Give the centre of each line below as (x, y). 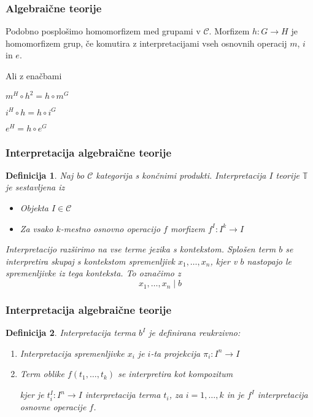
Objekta (34, 208)
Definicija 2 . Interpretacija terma (71, 333)
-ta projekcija (176, 353)
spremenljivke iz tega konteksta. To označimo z (93, 273)
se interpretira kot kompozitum (176, 374)
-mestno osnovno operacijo (110, 228)
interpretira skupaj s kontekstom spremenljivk (90, 261)
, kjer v (224, 261)
